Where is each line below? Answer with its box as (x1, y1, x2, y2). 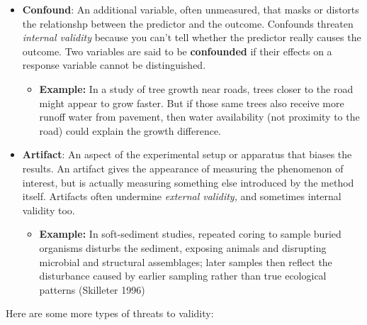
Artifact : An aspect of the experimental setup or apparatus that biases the (22, 147, 352, 162)
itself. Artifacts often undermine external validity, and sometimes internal (22, 189, 341, 204)
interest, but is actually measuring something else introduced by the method (22, 175, 354, 189)
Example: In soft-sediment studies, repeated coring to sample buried (39, 226, 341, 241)
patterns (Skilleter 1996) (39, 282, 145, 297)
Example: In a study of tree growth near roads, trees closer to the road (39, 81, 354, 96)
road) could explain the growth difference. (39, 123, 222, 138)
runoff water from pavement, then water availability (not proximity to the (39, 109, 360, 124)
